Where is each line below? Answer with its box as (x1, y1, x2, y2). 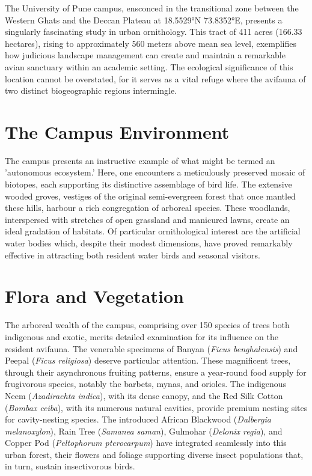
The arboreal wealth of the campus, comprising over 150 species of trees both (5, 319, 290, 331)
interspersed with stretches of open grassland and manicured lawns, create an (5, 213, 290, 225)
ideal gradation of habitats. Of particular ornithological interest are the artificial (5, 225, 301, 237)
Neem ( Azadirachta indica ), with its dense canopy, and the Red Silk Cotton (5, 389, 283, 401)
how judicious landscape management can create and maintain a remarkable (5, 49, 286, 61)
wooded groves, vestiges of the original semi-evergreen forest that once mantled (5, 189, 296, 202)
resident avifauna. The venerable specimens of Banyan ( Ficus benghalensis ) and (5, 342, 298, 355)
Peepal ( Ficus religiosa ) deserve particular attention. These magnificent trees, (5, 354, 291, 367)
